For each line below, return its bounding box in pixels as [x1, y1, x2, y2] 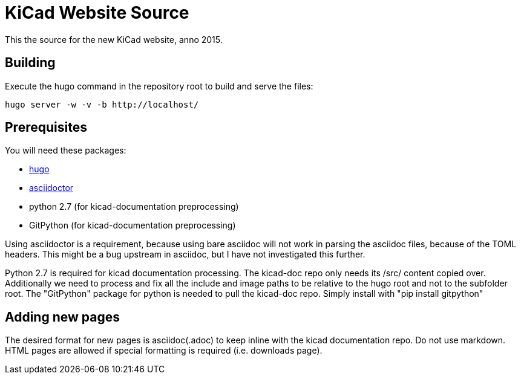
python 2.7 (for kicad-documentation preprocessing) [29, 201, 239, 212]
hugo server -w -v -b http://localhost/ [5, 99, 199, 109]
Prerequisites [5, 120, 87, 135]
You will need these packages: [5, 145, 126, 156]
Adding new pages [5, 309, 120, 325]
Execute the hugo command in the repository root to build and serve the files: [5, 80, 313, 91]
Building [5, 55, 56, 71]
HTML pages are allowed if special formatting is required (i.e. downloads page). [5, 345, 323, 356]
